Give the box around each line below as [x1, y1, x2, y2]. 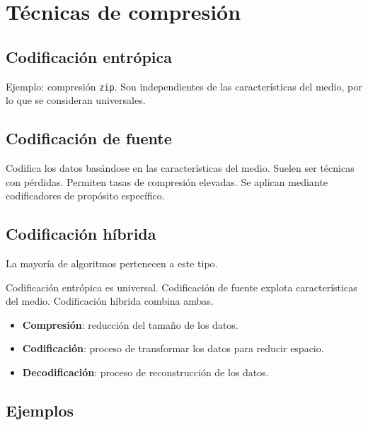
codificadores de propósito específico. [6, 188, 165, 203]
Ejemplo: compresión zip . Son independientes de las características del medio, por [6, 78, 362, 93]
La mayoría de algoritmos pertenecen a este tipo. [6, 256, 218, 271]
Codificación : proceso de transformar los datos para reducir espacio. [22, 341, 324, 356]
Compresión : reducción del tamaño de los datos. [22, 317, 238, 332]
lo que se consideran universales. [6, 93, 146, 107]
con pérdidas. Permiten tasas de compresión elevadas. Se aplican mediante [6, 174, 328, 189]
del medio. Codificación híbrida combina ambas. [6, 293, 214, 308]
